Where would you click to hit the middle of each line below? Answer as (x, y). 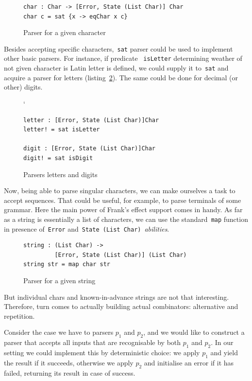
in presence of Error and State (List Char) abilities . (87, 228)
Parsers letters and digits (60, 174)
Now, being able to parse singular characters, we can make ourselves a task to (120, 190)
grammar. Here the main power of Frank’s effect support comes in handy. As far (123, 209)
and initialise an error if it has (189, 362)
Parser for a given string (59, 280)
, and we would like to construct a (194, 332)
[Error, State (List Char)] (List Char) (121, 255)
